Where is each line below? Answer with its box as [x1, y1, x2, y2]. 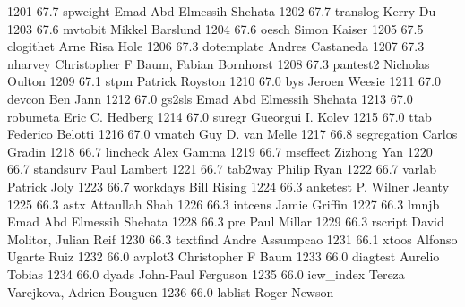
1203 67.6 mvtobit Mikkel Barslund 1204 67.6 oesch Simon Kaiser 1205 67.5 [7, 19, 424, 38]
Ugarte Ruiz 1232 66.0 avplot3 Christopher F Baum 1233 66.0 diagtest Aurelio [7, 247, 440, 266]
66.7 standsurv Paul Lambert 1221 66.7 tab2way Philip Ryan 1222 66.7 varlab [7, 159, 437, 178]
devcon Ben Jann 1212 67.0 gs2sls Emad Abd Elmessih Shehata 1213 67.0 [7, 89, 413, 107]
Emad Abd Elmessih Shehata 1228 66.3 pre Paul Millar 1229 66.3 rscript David [7, 212, 444, 231]
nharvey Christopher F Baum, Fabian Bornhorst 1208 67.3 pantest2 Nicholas [7, 54, 430, 72]
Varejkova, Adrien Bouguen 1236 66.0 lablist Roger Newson [7, 282, 334, 301]
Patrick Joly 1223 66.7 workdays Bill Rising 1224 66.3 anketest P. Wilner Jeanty [7, 176, 450, 195]
